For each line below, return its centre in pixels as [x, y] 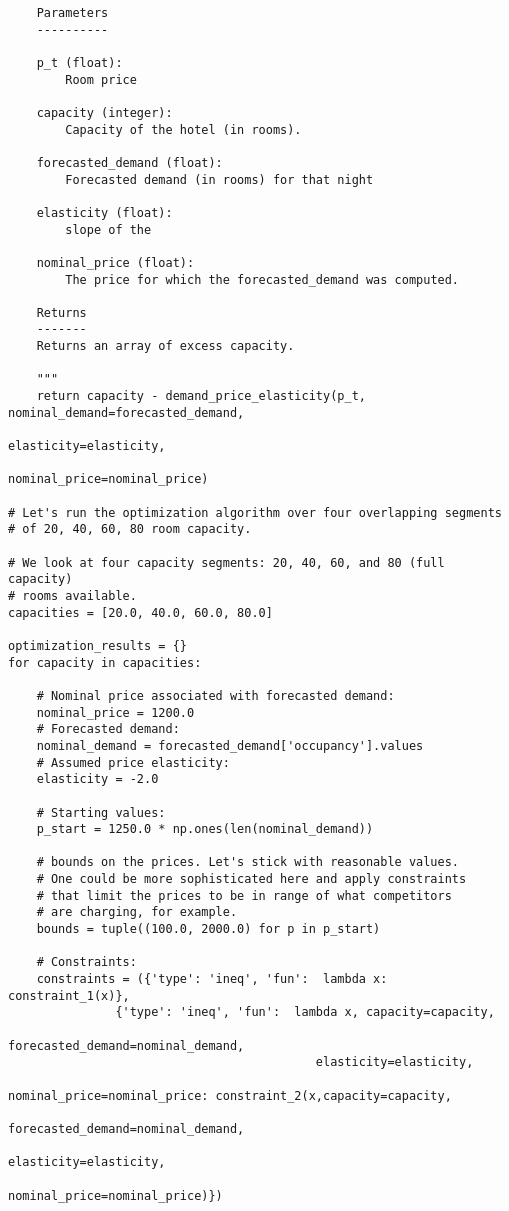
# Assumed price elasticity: [133, 762]
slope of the [108, 229]
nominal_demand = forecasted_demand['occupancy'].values [230, 745]
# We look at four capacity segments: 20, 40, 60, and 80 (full [226, 562]
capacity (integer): [104, 112]
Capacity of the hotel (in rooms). [183, 129]
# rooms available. [72, 595]
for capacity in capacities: [105, 662]
